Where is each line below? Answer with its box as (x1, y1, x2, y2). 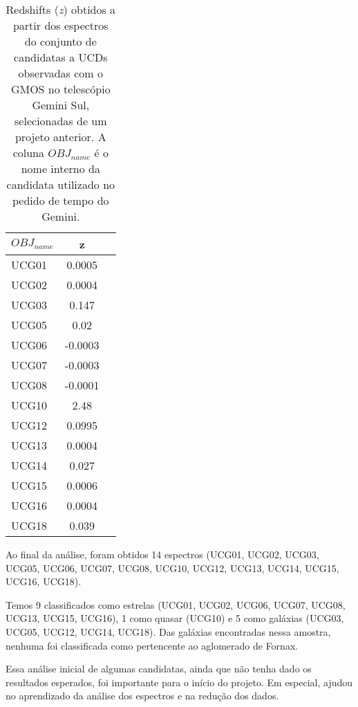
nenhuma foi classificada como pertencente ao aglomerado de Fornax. (6, 638, 299, 652)
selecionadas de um (15, 113, 107, 129)
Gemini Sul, (32, 97, 90, 113)
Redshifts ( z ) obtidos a (6, 1, 116, 17)
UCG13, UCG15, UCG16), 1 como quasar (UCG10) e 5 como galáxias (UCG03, (6, 611, 344, 625)
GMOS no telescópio (10, 81, 111, 97)
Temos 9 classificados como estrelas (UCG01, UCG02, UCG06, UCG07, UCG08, (6, 597, 346, 612)
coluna (12, 145, 45, 160)
